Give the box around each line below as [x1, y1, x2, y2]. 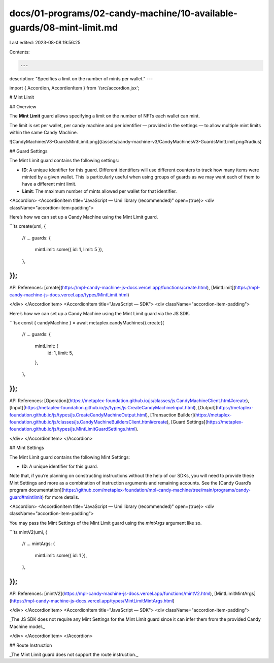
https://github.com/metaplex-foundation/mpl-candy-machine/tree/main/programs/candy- [63, 487, 251, 493]
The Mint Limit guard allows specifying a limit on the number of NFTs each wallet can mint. [9, 113, 200, 119]
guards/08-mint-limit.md [9, 22, 118, 33]
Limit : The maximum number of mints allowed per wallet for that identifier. [22, 188, 177, 194]
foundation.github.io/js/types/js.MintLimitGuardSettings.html [9, 426, 136, 432]
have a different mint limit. [22, 181, 77, 187]
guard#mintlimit [9, 494, 43, 500]
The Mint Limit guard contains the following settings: [9, 158, 119, 164]
